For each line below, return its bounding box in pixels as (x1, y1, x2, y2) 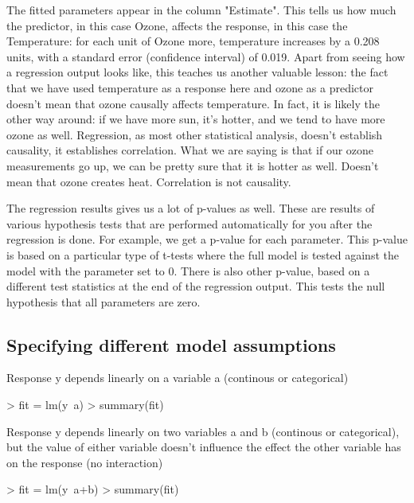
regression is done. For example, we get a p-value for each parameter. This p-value (6, 231, 408, 248)
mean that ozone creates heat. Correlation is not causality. (6, 173, 291, 189)
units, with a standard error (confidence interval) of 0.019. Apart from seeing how (6, 48, 405, 64)
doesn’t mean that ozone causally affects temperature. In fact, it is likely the (6, 95, 380, 111)
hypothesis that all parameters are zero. (6, 293, 201, 310)
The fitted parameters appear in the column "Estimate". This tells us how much (6, 2, 396, 18)
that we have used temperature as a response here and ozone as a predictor (6, 79, 374, 96)
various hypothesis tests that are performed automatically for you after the (6, 215, 373, 232)
